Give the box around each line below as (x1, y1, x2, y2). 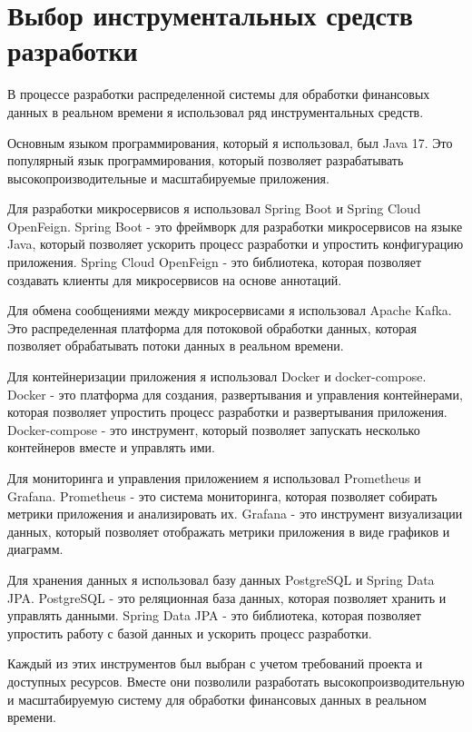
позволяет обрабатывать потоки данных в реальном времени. (7, 336, 344, 355)
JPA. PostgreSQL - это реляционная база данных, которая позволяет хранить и (7, 588, 447, 607)
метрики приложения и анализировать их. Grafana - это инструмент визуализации (7, 504, 463, 523)
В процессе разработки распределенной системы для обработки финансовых (7, 84, 430, 104)
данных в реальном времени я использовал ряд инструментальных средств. (7, 102, 424, 121)
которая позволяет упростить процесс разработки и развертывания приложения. (7, 402, 447, 421)
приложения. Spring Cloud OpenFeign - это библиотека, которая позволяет (7, 252, 422, 272)
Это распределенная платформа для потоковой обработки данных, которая (7, 318, 417, 337)
